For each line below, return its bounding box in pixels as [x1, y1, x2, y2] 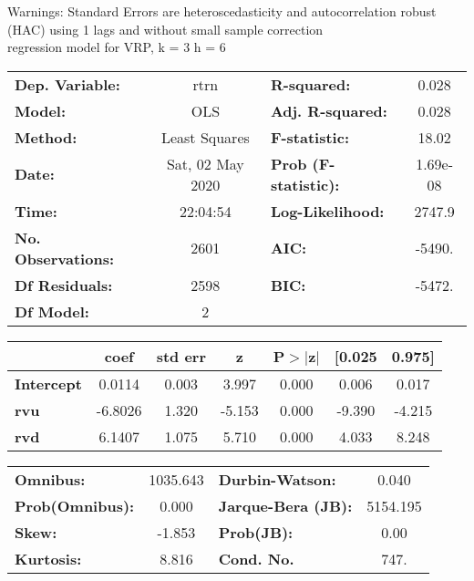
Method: [15, 126, 77, 148]
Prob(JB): [218, 521, 294, 543]
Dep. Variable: [15, 73, 120, 95]
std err [156, 345, 206, 367]
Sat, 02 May [166, 152, 244, 174]
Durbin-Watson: [218, 468, 336, 490]
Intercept [15, 372, 82, 394]
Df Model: [15, 300, 89, 322]
